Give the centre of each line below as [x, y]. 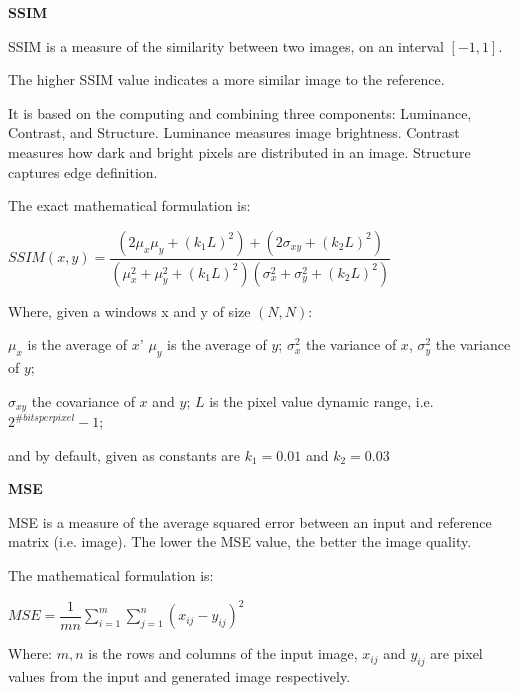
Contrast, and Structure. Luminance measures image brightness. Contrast [234, 132]
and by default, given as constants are [124, 454]
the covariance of [83, 400]
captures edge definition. [83, 171]
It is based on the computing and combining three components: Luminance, [240, 112]
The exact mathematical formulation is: [129, 205]
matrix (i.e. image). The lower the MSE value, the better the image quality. [240, 541]
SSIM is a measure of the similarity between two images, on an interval [226, 45]
